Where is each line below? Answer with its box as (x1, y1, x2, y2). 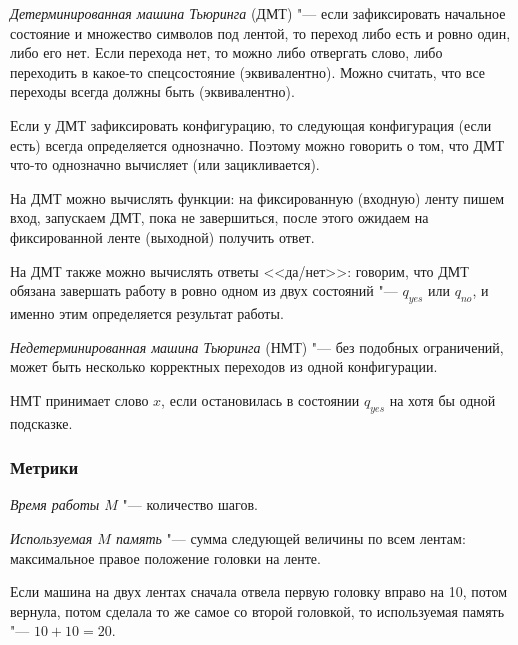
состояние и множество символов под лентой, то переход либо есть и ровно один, (10, 22, 511, 43)
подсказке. (10, 412, 73, 433)
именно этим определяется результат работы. (10, 302, 284, 323)
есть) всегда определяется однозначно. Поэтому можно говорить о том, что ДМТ (10, 134, 504, 155)
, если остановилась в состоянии (161, 389, 360, 410)
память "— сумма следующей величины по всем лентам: (115, 527, 466, 548)
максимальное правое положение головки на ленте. (10, 547, 321, 568)
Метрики (10, 455, 79, 480)
